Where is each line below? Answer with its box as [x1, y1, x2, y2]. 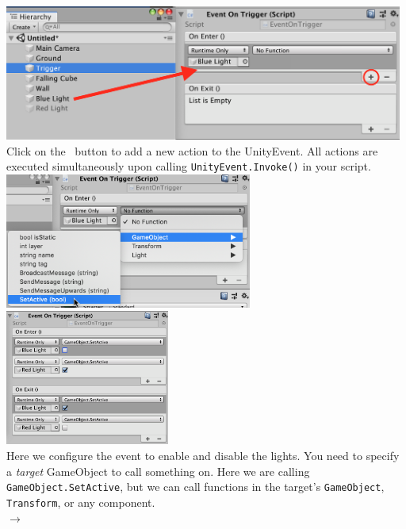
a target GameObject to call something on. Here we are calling [6, 462, 310, 479]
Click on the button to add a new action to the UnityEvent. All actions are [6, 142, 378, 159]
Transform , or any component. [6, 493, 155, 510]
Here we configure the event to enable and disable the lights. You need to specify [6, 447, 400, 464]
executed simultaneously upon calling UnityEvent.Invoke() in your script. [6, 158, 371, 174]
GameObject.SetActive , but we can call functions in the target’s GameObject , [6, 478, 385, 495]
